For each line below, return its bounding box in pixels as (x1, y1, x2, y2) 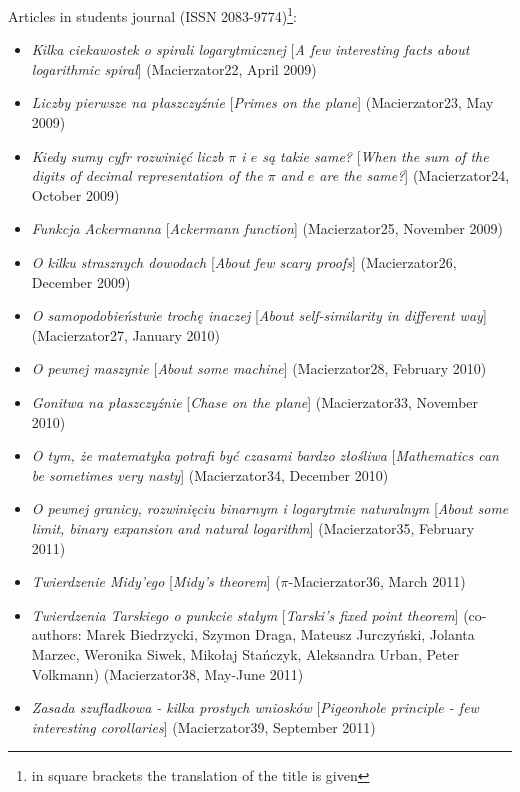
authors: (31, 624, 82, 645)
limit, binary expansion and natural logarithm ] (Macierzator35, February (31, 517, 475, 538)
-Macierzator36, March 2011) (288, 571, 466, 592)
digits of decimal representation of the (31, 165, 263, 186)
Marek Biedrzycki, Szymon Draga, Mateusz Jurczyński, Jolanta (86, 624, 475, 645)
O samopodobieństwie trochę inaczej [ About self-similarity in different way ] (31, 305, 487, 326)
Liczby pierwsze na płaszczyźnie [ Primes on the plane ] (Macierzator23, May (31, 92, 494, 113)
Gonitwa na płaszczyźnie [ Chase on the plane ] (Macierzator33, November (31, 391, 479, 412)
